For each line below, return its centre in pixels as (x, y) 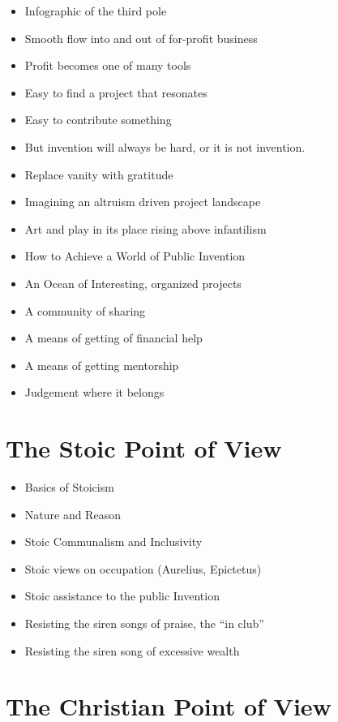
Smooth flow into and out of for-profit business (141, 38)
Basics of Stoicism (69, 487)
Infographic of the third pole (96, 11)
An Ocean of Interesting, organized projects (133, 283)
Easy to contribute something (98, 120)
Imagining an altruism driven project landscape (143, 202)
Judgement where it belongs (94, 392)
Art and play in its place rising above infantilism (145, 228)
